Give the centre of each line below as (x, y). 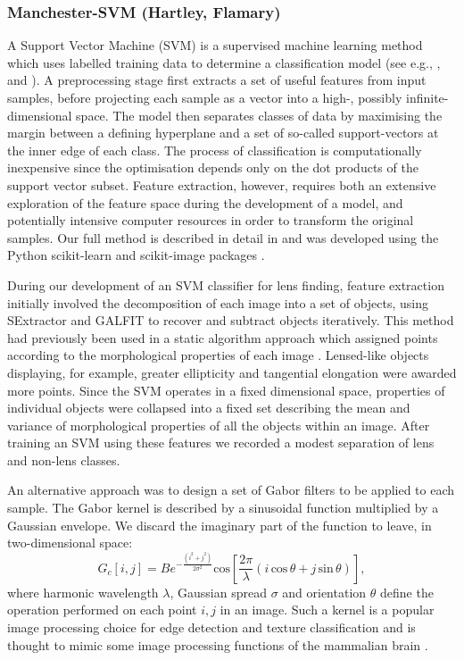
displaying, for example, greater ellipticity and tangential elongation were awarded (232, 372)
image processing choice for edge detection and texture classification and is (211, 627)
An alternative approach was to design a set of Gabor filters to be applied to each (231, 490)
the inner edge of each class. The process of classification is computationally (215, 150)
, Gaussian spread (218, 592)
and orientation (324, 592)
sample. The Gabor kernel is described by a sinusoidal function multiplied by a (223, 508)
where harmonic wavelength (83, 592)
